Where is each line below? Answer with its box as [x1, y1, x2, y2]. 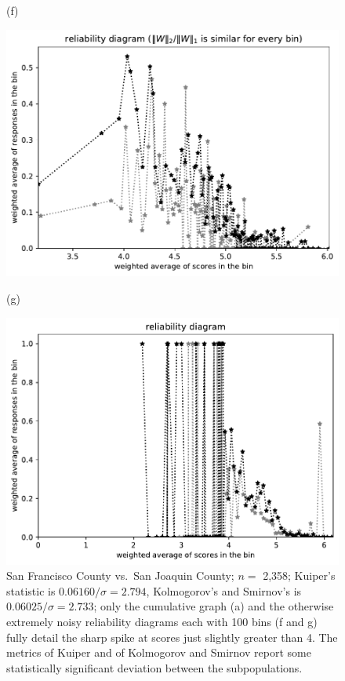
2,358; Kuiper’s [263, 567, 336, 584]
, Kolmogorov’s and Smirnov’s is [146, 582, 302, 599]
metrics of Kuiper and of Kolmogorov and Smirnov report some [6, 644, 311, 661]
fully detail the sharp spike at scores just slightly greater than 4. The [6, 628, 338, 645]
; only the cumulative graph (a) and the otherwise [93, 598, 334, 614]
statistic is [6, 582, 56, 599]
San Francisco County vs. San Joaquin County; [6, 567, 234, 584]
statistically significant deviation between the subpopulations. [6, 659, 303, 676]
